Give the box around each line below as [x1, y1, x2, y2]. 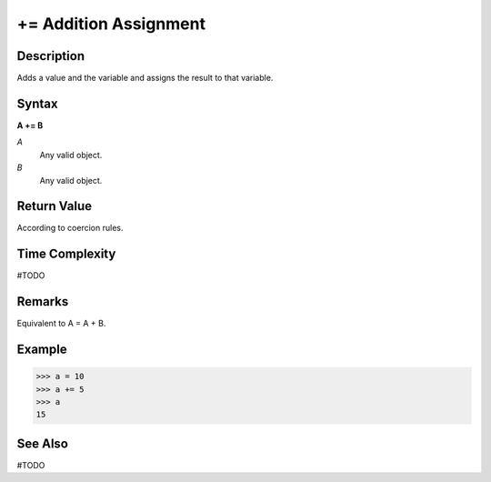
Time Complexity [16, 246, 116, 262]
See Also [16, 436, 68, 451]
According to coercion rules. [16, 223, 124, 234]
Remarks [16, 294, 69, 309]
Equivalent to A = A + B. [16, 318, 106, 329]
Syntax [16, 95, 58, 111]
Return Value [16, 198, 93, 214]
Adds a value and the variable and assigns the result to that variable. [16, 73, 274, 84]
